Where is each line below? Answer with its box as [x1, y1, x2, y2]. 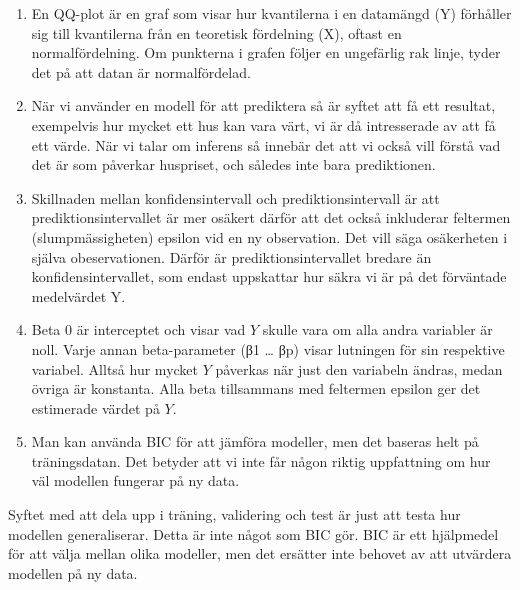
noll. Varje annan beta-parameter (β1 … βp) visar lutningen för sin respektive [31, 338, 505, 359]
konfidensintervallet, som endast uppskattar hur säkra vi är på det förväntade [31, 266, 507, 287]
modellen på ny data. [8, 562, 138, 583]
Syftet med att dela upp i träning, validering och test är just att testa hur [8, 504, 461, 525]
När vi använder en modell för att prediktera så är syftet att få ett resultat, [31, 95, 496, 116]
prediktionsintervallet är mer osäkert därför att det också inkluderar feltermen [31, 207, 511, 228]
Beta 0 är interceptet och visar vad [31, 319, 246, 340]
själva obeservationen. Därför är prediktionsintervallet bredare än [31, 246, 432, 267]
